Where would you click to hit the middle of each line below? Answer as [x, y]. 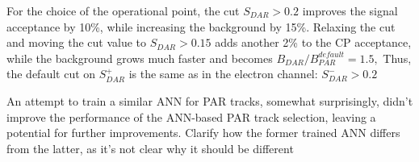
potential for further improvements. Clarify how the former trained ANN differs [203, 133]
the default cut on [51, 74]
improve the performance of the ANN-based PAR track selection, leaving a [191, 116]
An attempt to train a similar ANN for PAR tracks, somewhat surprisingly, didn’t [210, 100]
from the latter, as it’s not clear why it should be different [150, 148]
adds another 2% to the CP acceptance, [313, 42]
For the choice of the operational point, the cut [123, 10]
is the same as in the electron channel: [223, 74]
